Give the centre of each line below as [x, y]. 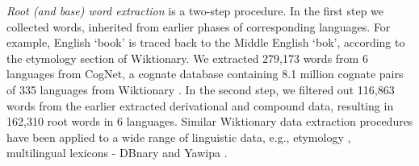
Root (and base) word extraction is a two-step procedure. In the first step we [195, 10]
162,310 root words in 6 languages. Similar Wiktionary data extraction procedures [210, 121]
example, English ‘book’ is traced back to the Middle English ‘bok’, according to [206, 42]
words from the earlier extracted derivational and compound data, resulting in [200, 105]
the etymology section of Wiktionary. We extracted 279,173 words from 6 [187, 58]
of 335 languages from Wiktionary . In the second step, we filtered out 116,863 [201, 89]
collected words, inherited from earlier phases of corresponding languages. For [199, 26]
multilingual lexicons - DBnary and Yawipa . [117, 153]
